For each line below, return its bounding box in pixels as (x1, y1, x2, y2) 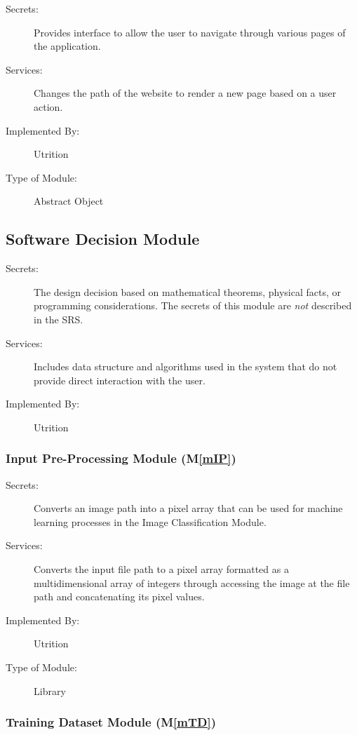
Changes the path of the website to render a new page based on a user (34, 86, 337, 100)
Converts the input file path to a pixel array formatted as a (34, 562, 289, 576)
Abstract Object (34, 194, 104, 208)
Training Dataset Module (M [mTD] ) (6, 713, 217, 731)
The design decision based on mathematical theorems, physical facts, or (34, 284, 342, 299)
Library (34, 683, 66, 698)
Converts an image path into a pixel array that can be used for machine (34, 501, 343, 515)
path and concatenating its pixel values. (34, 589, 205, 604)
